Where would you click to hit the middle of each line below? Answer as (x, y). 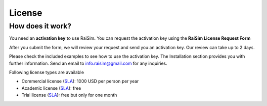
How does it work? (40, 26)
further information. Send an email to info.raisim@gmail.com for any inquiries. (88, 63)
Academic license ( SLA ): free (51, 88)
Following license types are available (46, 72)
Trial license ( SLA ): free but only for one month (69, 95)
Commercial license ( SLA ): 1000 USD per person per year (80, 81)
